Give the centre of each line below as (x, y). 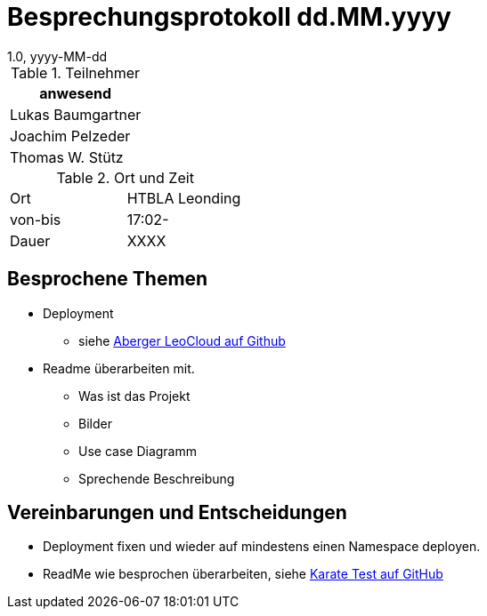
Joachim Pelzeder (70, 136)
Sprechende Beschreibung (157, 478)
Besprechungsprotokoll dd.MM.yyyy (229, 17)
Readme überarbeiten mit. (119, 368)
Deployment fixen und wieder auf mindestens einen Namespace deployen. (262, 547)
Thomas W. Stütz (67, 157)
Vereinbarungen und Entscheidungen (177, 513)
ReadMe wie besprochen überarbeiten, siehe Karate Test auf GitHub (243, 574)
